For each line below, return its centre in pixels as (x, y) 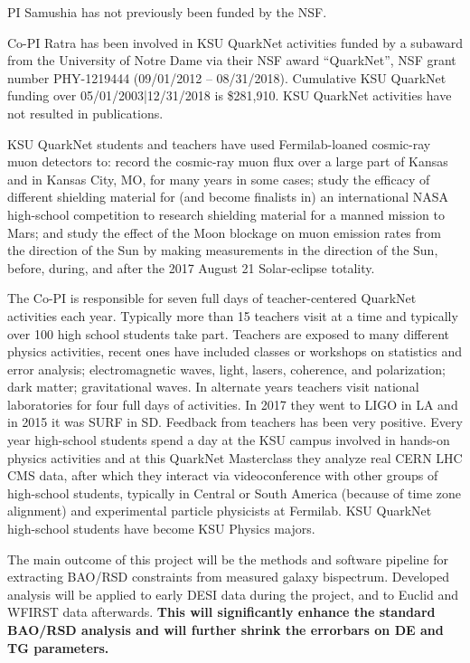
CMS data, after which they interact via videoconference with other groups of (223, 475)
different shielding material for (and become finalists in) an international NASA (228, 197)
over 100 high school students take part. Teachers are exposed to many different (228, 333)
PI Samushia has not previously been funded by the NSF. (167, 12)
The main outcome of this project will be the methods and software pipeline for (228, 559)
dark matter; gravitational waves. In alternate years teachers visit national (213, 387)
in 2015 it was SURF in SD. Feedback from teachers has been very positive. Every (235, 422)
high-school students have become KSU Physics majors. (161, 529)
